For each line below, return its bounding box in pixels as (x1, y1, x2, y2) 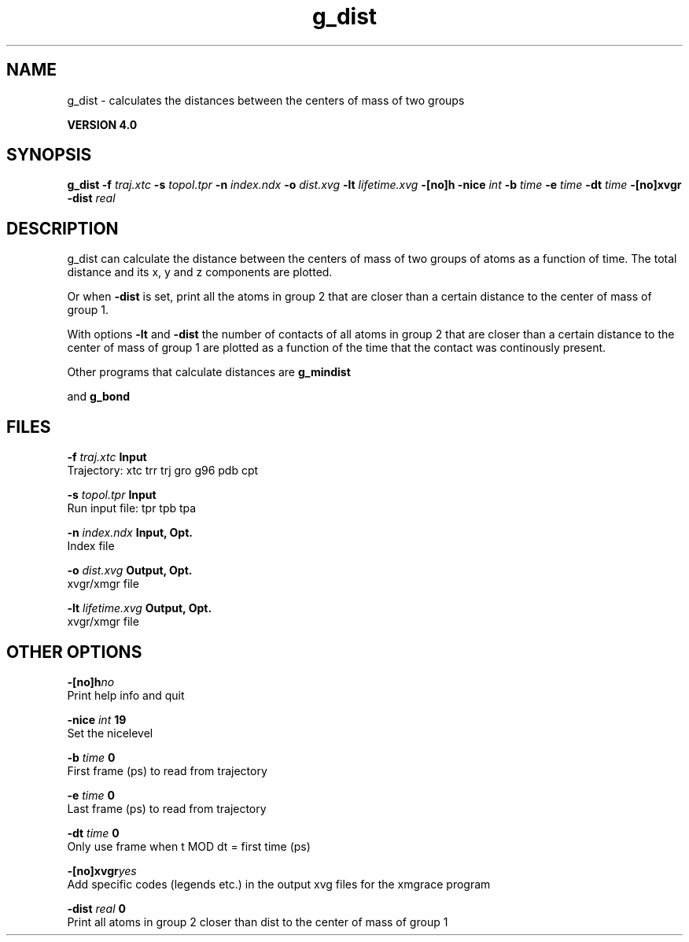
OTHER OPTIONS (6, 641, 142, 662)
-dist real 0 (67, 901, 126, 915)
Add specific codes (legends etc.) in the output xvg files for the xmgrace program (67, 877, 491, 891)
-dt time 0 (67, 826, 120, 840)
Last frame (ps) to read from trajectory (67, 801, 267, 815)
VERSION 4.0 (67, 117, 138, 131)
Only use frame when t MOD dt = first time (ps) (67, 839, 311, 853)
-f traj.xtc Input (67, 450, 147, 464)
